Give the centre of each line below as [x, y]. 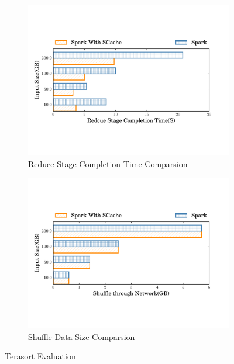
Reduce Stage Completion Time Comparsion [108, 163]
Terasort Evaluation [40, 356]
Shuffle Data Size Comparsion [82, 336]
